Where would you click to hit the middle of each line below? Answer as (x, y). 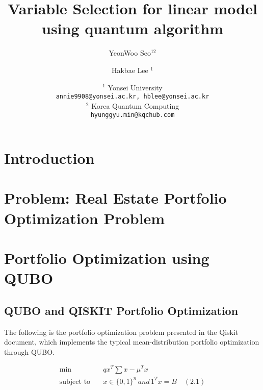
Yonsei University (135, 87)
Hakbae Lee (130, 70)
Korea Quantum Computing (135, 105)
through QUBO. (30, 351)
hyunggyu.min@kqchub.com (133, 115)
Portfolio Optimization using (107, 258)
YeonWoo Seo (130, 53)
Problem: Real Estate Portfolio (115, 198)
